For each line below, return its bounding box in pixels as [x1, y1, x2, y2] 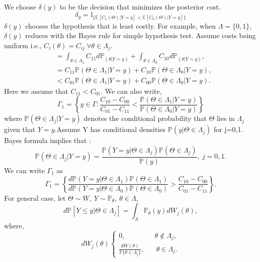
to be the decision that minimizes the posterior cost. [59, 2, 221, 12]
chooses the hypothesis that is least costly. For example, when [25, 20, 216, 31]
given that [4, 124, 36, 135]
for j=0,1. [213, 124, 243, 135]
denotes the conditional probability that [83, 113, 207, 123]
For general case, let [4, 192, 66, 203]
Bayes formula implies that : [4, 135, 92, 146]
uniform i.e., [4, 40, 42, 50]
